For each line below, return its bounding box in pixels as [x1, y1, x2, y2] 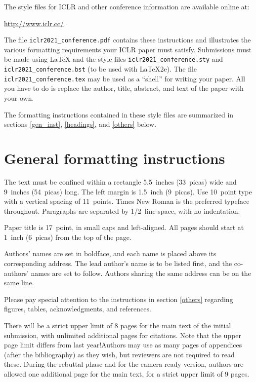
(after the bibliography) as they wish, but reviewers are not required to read [4, 349, 235, 359]
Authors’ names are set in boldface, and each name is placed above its [4, 248, 216, 259]
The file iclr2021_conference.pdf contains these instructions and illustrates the [4, 35, 251, 45]
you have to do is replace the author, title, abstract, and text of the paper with [4, 83, 244, 93]
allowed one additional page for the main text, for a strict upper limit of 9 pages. [4, 369, 250, 379]
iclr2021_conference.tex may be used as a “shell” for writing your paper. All [4, 73, 245, 83]
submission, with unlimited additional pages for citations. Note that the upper [4, 330, 242, 340]
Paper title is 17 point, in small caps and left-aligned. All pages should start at [4, 222, 244, 232]
